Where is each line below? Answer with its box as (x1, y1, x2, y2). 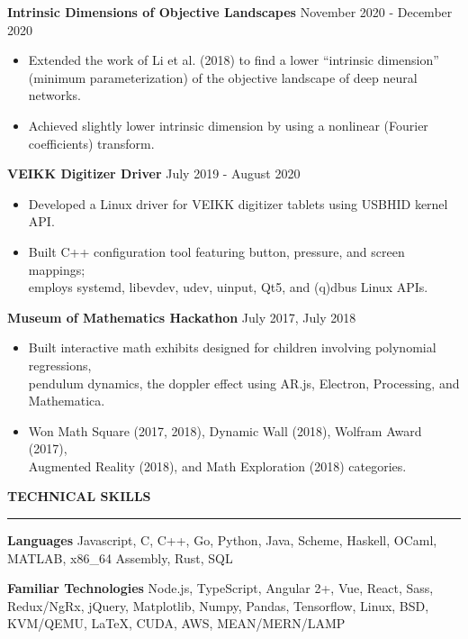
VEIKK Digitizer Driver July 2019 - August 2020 (7, 164, 301, 183)
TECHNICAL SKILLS (7, 487, 151, 506)
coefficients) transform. (28, 133, 155, 152)
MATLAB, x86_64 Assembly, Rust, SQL (7, 548, 233, 567)
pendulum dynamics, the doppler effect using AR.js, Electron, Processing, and (28, 373, 460, 392)
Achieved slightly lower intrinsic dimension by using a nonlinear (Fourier (28, 115, 428, 134)
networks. (28, 86, 81, 105)
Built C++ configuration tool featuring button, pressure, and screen (28, 242, 405, 260)
